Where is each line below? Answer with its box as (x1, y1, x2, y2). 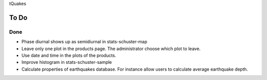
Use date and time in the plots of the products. (21, 52, 116, 58)
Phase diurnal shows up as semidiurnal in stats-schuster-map (21, 39, 148, 45)
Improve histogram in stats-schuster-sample (21, 59, 112, 65)
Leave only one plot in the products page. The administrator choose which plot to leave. (21, 46, 201, 52)
